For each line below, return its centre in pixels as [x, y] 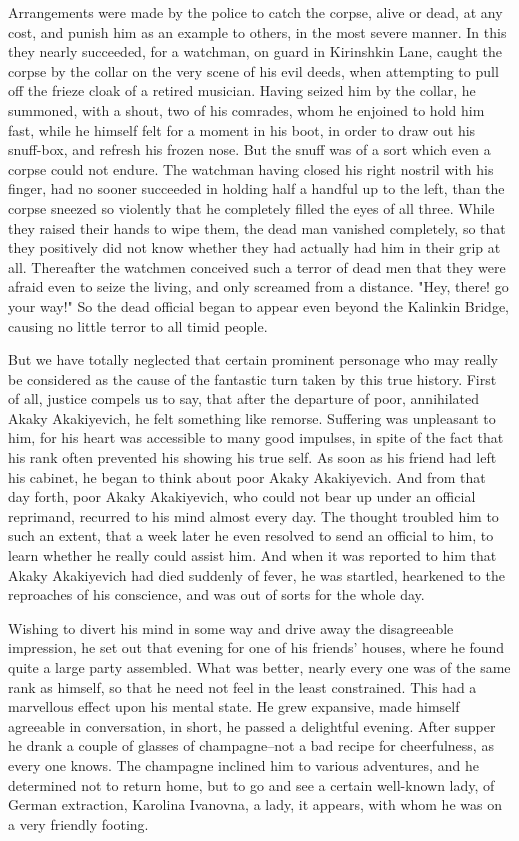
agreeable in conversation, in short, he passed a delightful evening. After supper [252, 725]
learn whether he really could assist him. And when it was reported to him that [252, 555]
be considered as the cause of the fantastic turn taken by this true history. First [252, 378]
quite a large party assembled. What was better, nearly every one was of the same [259, 667]
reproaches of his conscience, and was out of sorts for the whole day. [216, 594]
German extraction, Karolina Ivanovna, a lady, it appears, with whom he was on [255, 804]
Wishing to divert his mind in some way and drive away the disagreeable [231, 627]
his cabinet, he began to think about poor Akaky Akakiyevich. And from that [247, 476]
